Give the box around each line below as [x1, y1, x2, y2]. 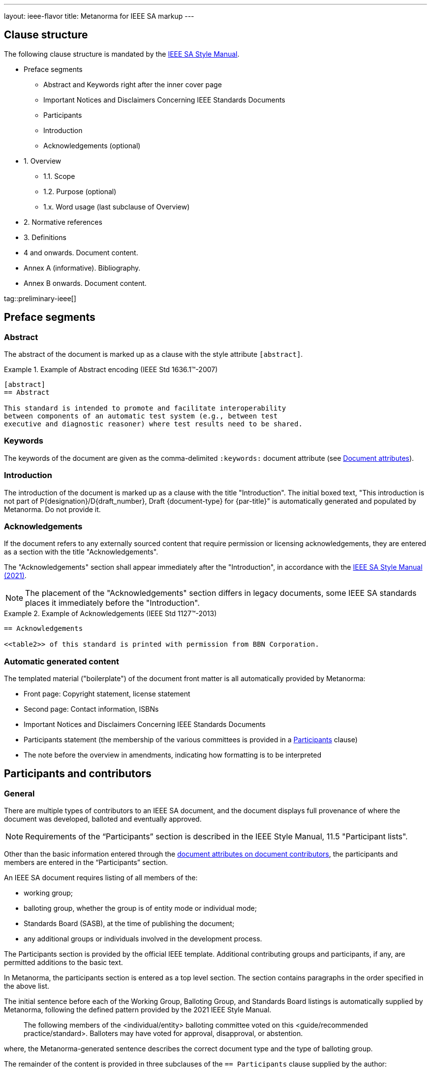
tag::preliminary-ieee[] [4, 294, 76, 303]
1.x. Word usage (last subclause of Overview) [43, 202, 190, 211]
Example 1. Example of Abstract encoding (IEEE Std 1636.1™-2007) [4, 365, 218, 374]
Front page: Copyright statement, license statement [24, 690, 190, 698]
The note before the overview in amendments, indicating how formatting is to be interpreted [24, 751, 321, 760]
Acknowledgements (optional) [43, 141, 141, 150]
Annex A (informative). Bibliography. [24, 263, 141, 272]
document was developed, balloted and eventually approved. [4, 815, 202, 824]
